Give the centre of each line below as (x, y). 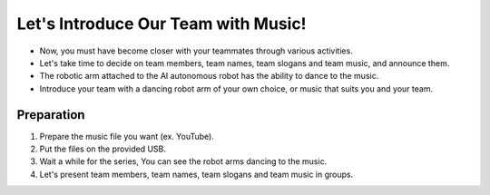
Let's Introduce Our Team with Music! (162, 24)
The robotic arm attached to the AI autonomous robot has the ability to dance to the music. (209, 76)
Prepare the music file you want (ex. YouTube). (127, 136)
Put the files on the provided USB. (103, 149)
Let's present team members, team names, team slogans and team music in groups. (196, 174)
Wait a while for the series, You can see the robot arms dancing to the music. (183, 161)
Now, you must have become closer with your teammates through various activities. (196, 51)
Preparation (51, 115)
